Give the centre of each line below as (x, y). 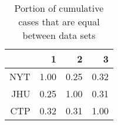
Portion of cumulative (59, 8)
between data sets (59, 35)
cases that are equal (59, 22)
